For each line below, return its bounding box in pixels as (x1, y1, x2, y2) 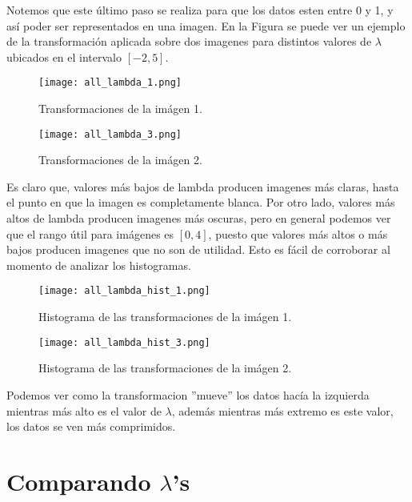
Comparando (6, 464, 151, 497)
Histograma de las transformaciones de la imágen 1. (38, 308, 292, 325)
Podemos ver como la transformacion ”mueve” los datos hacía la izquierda (6, 386, 370, 403)
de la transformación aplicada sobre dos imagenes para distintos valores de (6, 33, 372, 50)
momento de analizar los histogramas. (6, 256, 191, 273)
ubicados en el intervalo (6, 48, 122, 65)
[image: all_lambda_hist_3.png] (38, 336, 210, 348)
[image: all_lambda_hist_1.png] (38, 285, 210, 297)
